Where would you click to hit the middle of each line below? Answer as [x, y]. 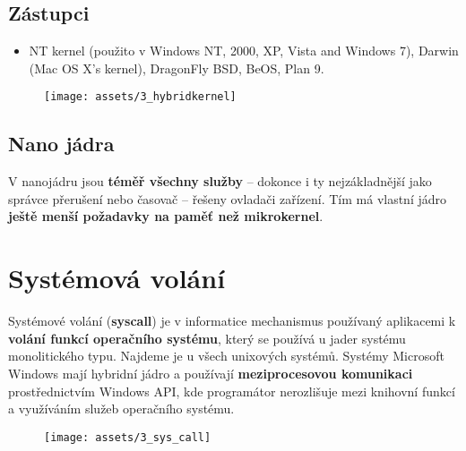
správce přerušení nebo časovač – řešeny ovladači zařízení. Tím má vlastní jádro [228, 198]
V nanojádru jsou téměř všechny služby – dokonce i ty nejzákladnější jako [220, 181]
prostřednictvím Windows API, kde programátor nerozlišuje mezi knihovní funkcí [232, 391]
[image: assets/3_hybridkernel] [140, 97]
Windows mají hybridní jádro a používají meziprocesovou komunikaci [211, 373]
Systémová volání [117, 278]
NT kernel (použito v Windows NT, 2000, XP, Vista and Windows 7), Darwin [244, 51]
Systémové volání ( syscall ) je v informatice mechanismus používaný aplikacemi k [232, 321]
